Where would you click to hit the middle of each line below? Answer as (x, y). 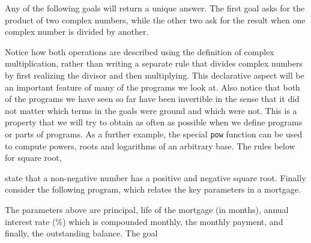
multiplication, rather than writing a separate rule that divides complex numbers (154, 63)
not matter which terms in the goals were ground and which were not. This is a (151, 110)
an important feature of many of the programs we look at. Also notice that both (152, 87)
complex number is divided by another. (77, 31)
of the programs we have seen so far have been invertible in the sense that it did (152, 99)
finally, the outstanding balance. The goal (81, 233)
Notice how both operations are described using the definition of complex (140, 51)
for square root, (33, 157)
